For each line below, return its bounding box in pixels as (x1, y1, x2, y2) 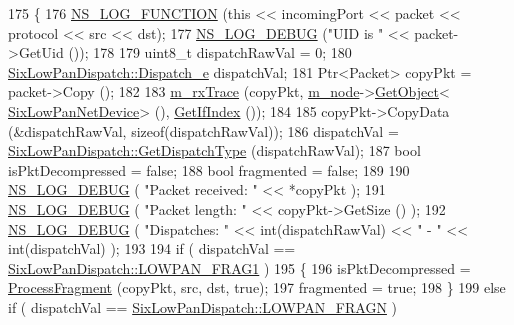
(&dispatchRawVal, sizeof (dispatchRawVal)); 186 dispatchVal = (8, 120, 399, 141)
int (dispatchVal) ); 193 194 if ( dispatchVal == (8, 238, 296, 259)
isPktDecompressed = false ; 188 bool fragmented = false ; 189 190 (8, 159, 410, 180)
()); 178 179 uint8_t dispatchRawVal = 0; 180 (68, 42, 352, 63)
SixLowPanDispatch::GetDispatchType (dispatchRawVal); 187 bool (8, 140, 421, 161)
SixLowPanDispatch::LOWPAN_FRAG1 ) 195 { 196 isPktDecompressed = (8, 257, 471, 278)
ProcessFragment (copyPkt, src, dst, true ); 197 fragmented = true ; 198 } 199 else (8, 277, 506, 298)
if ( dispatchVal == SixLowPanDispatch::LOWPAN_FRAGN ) (8, 296, 398, 317)
